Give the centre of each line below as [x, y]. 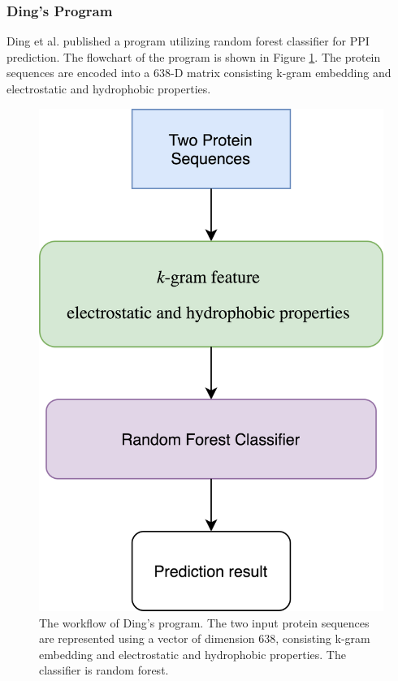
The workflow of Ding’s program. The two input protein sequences [204, 622]
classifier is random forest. [104, 670]
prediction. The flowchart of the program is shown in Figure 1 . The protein [194, 56]
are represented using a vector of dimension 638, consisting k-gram [205, 638]
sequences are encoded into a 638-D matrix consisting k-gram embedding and [199, 73]
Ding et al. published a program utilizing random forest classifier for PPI [188, 41]
